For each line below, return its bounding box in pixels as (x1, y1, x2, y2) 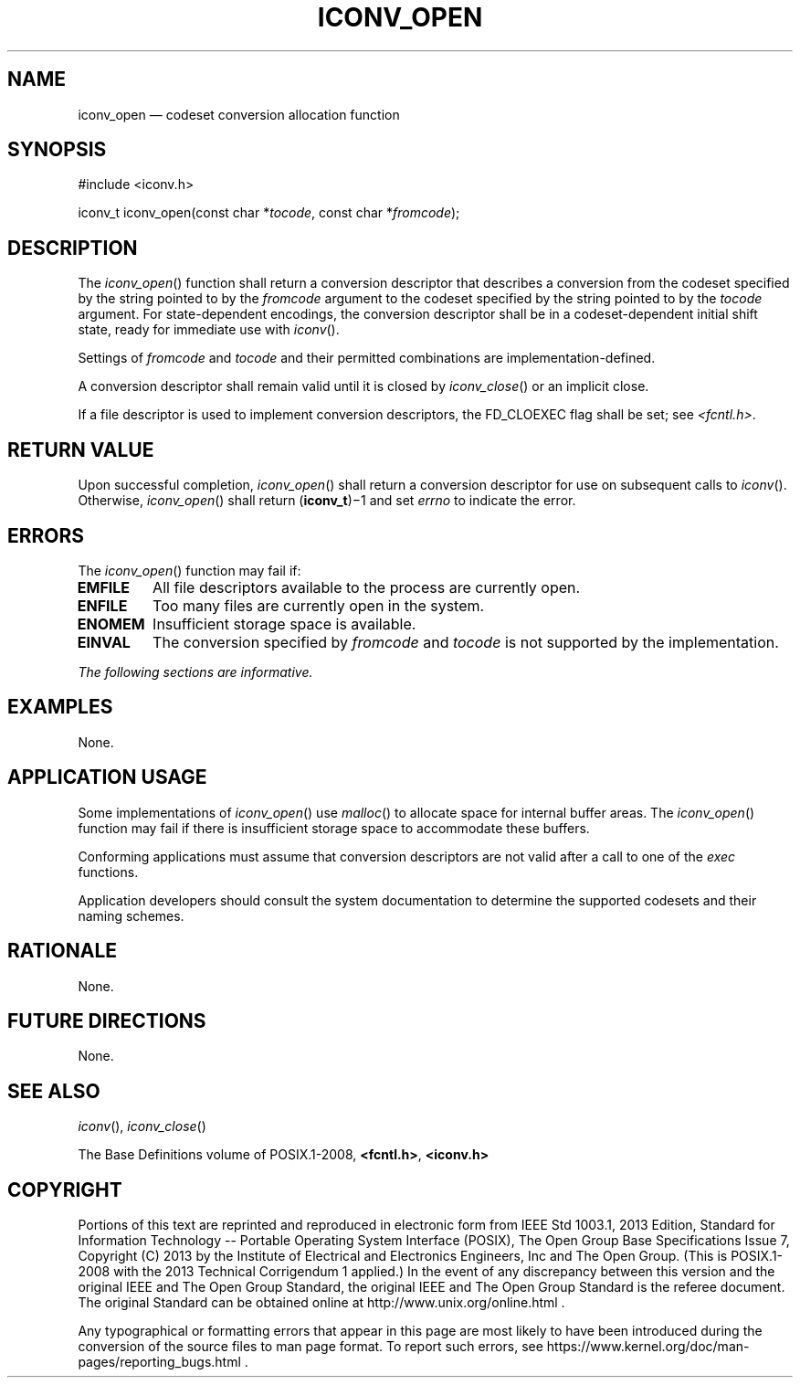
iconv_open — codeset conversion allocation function (78, 106, 400, 122)
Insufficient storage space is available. (153, 614, 416, 633)
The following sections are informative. (78, 663, 313, 680)
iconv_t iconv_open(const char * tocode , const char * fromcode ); (78, 205, 460, 221)
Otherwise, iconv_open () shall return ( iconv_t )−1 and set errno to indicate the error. (78, 492, 576, 509)
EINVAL (77, 632, 131, 651)
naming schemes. (78, 907, 184, 924)
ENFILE (77, 596, 128, 615)
